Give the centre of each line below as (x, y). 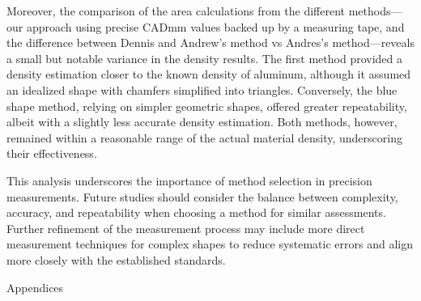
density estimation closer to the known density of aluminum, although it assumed (209, 74)
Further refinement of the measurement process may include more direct (186, 228)
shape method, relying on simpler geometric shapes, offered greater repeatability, (207, 106)
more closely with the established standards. (116, 259)
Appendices (35, 287)
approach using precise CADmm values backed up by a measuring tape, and (215, 26)
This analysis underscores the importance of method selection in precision (189, 180)
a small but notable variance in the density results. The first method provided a (204, 58)
